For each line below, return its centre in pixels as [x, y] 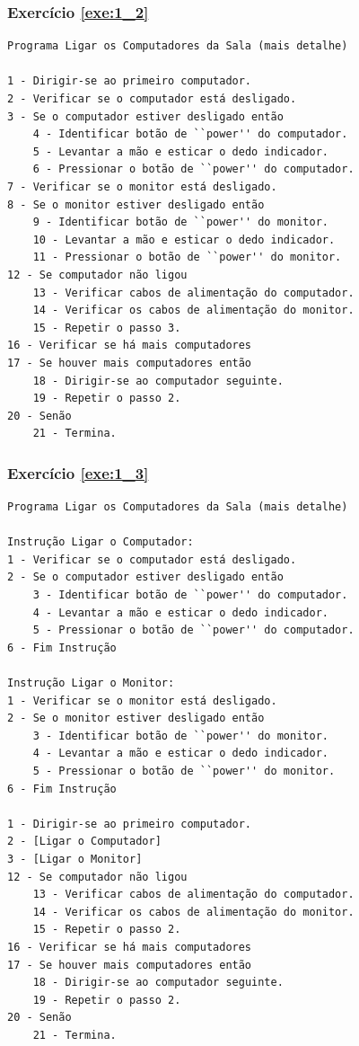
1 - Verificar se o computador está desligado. [152, 559]
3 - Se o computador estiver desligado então [145, 116]
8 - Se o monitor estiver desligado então [136, 204]
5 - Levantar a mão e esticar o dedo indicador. [180, 151]
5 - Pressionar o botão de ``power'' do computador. [193, 630]
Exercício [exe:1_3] [78, 472]
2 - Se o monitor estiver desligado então [136, 718]
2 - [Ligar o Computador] [84, 842]
